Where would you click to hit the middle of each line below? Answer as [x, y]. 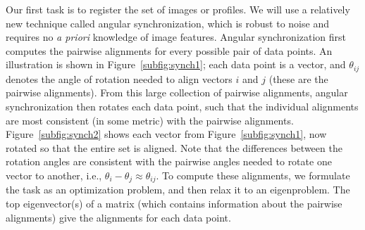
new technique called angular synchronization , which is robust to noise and [167, 23]
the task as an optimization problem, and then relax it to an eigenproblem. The [178, 190]
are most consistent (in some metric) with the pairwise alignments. [150, 120]
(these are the [298, 78]
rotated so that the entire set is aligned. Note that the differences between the [174, 147]
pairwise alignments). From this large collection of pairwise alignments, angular [177, 92]
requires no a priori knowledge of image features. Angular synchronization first [176, 37]
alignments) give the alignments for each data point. [118, 217]
